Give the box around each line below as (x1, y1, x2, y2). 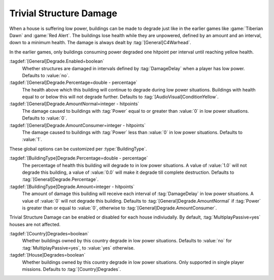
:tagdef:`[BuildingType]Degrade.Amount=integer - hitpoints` (9, 183, 135, 190)
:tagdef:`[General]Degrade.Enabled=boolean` (9, 58, 105, 65)
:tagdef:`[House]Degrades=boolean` (9, 252, 86, 258)
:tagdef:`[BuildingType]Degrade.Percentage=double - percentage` (9, 155, 148, 161)
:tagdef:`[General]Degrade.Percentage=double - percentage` (9, 79, 138, 86)
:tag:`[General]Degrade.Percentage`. (22, 176, 99, 182)
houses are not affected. (9, 221, 61, 227)
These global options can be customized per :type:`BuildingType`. (9, 145, 147, 152)
